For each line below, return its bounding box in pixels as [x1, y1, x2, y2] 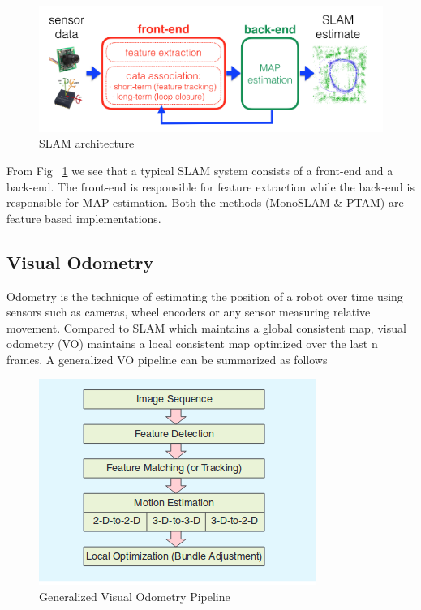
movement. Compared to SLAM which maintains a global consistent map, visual [6, 319, 406, 336]
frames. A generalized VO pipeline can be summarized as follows [6, 350, 328, 367]
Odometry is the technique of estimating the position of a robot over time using [6, 287, 403, 304]
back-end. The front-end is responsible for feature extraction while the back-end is [6, 178, 415, 195]
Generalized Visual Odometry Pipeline [39, 588, 230, 605]
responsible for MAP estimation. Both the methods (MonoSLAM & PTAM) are [6, 194, 404, 211]
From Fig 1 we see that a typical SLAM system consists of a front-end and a [6, 161, 393, 178]
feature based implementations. [6, 209, 161, 226]
